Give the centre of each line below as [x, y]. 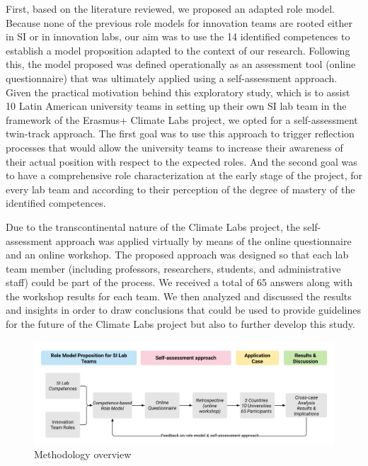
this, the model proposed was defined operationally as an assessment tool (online [181, 64]
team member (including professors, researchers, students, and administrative [173, 268]
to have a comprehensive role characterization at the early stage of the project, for [184, 175]
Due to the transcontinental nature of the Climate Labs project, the [153, 226]
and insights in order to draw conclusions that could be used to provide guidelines [183, 310]
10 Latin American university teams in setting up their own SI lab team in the [176, 106]
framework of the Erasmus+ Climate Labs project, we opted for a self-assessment [182, 119]
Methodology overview [83, 454]
